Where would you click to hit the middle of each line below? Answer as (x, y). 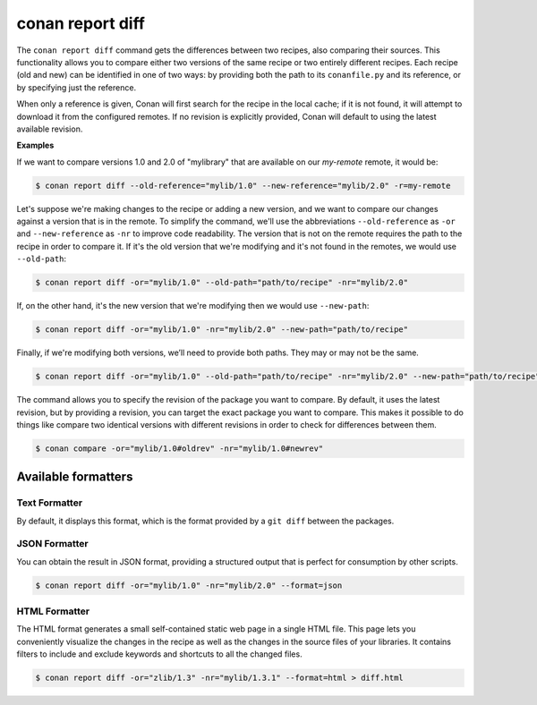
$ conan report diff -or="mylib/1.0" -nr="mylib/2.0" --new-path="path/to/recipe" (222, 330)
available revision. (50, 129)
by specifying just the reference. (77, 87)
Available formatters (75, 477)
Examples (35, 145)
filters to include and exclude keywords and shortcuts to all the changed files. (160, 654)
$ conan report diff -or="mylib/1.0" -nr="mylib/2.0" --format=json (189, 585)
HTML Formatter (53, 611)
